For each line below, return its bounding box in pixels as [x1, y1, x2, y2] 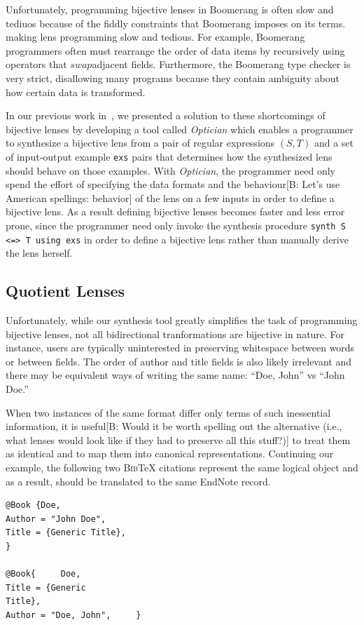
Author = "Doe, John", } [6, 610, 141, 620]
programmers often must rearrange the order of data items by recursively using [6, 43, 345, 58]
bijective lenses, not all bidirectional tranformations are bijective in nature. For [6, 326, 345, 341]
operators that [6, 57, 67, 72]
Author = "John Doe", [6, 513, 106, 524]
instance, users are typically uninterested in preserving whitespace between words [6, 340, 355, 355]
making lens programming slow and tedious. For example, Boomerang [6, 29, 305, 44]
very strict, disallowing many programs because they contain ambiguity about [6, 70, 339, 85]
